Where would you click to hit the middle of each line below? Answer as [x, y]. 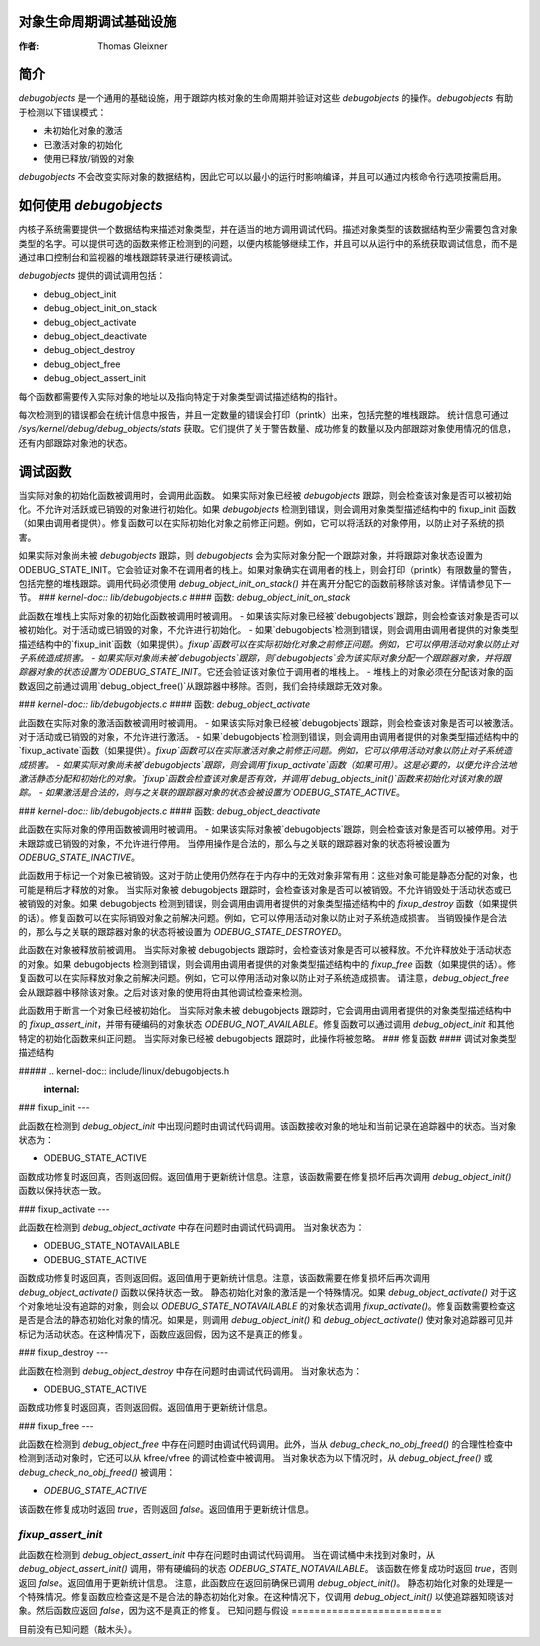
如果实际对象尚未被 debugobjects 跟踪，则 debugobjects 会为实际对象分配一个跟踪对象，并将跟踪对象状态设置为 [251, 556]
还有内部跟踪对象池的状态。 [75, 442]
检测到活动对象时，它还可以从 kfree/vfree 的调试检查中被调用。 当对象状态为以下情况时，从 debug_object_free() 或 [256, 1458]
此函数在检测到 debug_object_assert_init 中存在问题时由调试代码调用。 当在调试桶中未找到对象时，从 [226, 1554]
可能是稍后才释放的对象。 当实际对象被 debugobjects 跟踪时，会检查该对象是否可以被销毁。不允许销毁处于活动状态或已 [265, 889]
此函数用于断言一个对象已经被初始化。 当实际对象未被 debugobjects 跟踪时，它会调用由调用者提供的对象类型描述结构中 [265, 1010]
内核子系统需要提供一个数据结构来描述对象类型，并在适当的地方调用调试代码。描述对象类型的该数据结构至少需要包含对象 [268, 229]
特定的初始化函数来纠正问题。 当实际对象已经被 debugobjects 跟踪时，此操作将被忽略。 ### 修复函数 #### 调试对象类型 [267, 1038]
